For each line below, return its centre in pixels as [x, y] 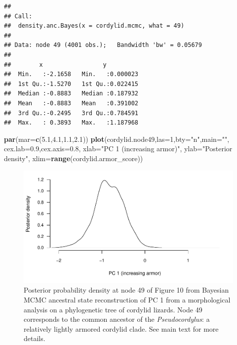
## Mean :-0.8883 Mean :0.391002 [71, 103]
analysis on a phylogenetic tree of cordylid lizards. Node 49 [113, 309]
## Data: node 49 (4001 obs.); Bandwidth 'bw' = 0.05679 [103, 45]
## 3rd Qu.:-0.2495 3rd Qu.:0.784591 [71, 113]
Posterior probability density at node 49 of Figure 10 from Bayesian [126, 290]
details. [35, 338]
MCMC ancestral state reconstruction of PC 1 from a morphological [127, 299]
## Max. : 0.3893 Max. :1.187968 [71, 123]
